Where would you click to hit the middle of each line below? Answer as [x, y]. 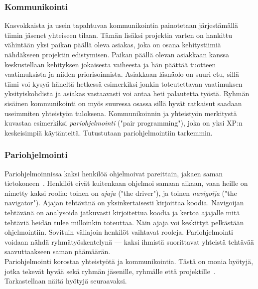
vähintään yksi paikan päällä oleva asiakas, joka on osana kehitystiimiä [113, 45]
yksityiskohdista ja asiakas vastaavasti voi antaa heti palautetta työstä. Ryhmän [127, 93]
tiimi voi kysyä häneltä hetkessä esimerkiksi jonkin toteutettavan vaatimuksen [124, 83]
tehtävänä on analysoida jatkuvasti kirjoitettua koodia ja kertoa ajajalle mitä [122, 212]
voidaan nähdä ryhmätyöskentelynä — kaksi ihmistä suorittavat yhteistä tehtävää [129, 241]
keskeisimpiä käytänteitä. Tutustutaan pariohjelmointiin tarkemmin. [109, 132]
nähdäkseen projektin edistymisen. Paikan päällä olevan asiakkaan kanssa [117, 54]
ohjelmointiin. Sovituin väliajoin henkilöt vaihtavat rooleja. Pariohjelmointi [119, 232]
